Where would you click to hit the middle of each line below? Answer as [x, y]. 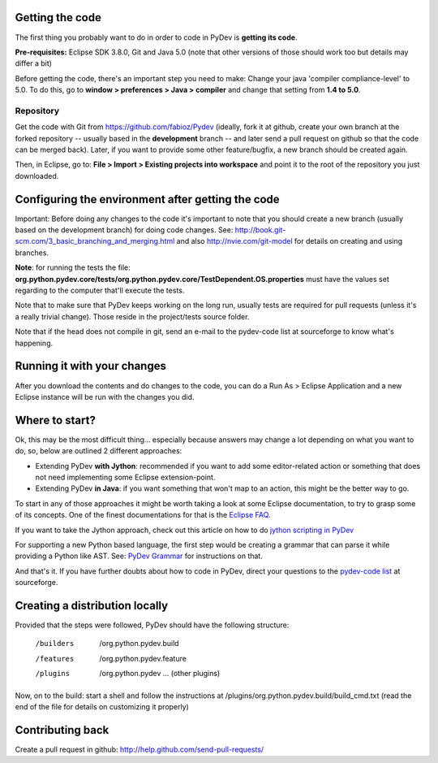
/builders [55, 644]
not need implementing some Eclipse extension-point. [125, 477]
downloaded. [37, 176]
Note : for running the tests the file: [73, 267]
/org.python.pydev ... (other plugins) [160, 674]
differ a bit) [34, 63]
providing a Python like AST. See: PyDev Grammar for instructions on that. [139, 556]
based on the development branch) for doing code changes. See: [124, 230]
